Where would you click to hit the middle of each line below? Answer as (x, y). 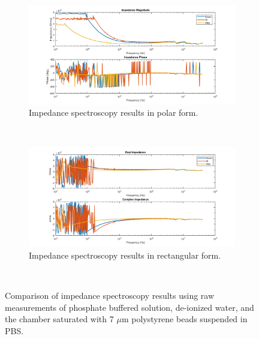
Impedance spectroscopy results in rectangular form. (125, 255)
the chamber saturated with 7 (59, 319)
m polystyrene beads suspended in (184, 319)
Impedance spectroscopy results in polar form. (114, 112)
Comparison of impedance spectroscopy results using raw (110, 295)
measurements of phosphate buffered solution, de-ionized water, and (129, 307)
